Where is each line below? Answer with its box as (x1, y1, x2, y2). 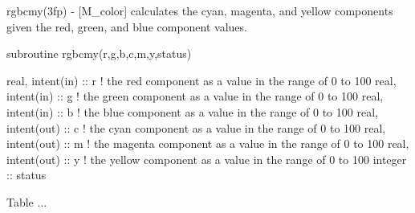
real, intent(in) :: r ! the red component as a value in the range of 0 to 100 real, (6, 72, 397, 88)
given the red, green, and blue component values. (6, 18, 247, 35)
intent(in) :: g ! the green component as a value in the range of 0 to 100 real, (6, 88, 384, 104)
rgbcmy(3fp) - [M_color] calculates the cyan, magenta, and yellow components (6, 2, 393, 18)
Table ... (6, 193, 47, 210)
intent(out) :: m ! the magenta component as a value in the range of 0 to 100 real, (6, 135, 409, 152)
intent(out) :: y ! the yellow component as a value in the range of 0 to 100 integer (6, 150, 407, 167)
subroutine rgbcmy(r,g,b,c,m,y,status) (6, 45, 192, 62)
